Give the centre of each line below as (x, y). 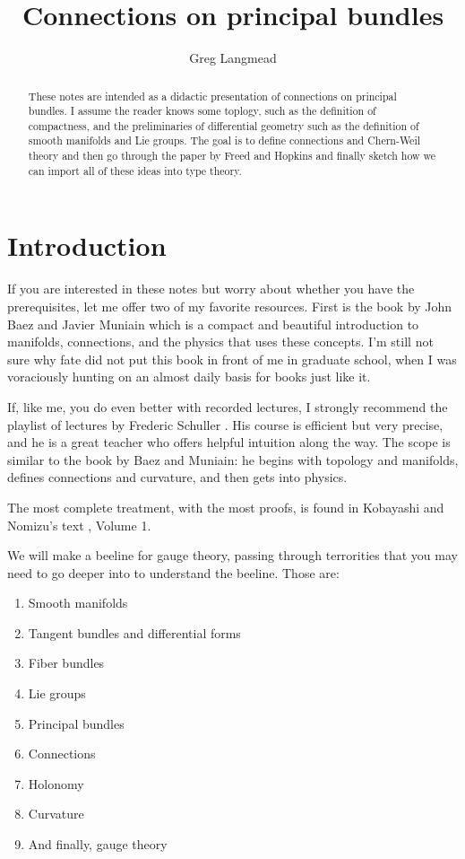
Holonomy (56, 783)
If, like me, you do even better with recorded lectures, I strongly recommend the (228, 406)
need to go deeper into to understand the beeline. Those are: (173, 572)
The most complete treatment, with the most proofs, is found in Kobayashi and (226, 507)
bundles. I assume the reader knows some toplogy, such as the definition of (202, 111)
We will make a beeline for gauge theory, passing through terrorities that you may (232, 555)
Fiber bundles (66, 663)
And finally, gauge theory (98, 844)
